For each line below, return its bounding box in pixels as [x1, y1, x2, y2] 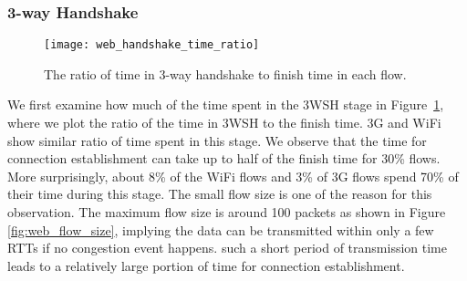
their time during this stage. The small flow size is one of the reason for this [7, 184, 432, 203]
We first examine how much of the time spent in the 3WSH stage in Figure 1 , [7, 95, 444, 114]
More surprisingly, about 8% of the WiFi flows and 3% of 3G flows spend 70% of [7, 166, 459, 185]
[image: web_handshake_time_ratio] [44, 38, 260, 52]
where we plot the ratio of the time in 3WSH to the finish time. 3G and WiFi [7, 113, 441, 132]
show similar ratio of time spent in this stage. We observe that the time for [7, 130, 427, 150]
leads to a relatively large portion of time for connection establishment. [7, 255, 405, 275]
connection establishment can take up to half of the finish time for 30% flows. [7, 149, 441, 168]
